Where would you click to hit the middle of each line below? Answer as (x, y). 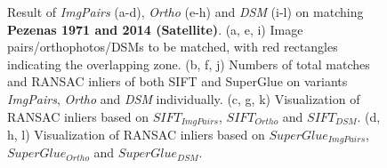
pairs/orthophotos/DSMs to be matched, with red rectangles (173, 47)
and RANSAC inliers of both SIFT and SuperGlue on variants (177, 81)
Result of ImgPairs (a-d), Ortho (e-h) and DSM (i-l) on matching (185, 12)
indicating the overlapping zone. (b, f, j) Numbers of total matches (189, 64)
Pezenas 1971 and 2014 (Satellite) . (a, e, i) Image (155, 29)
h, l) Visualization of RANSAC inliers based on (136, 135)
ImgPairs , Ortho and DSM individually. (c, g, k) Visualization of (184, 98)
